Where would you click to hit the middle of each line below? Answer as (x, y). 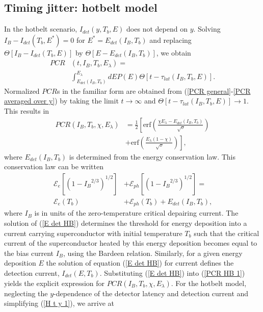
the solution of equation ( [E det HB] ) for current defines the (140, 263)
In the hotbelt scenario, (41, 29)
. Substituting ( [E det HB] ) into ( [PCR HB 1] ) (172, 272)
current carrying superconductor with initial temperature (93, 233)
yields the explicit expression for (55, 283)
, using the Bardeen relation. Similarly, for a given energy (153, 253)
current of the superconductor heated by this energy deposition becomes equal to (131, 243)
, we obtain (174, 52)
